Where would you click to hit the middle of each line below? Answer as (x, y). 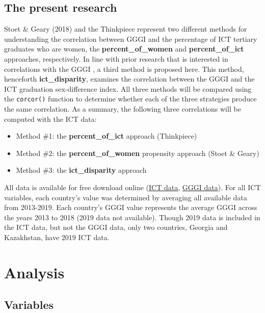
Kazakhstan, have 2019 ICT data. (57, 237)
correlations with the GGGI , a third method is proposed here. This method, (124, 69)
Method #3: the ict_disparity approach (81, 170)
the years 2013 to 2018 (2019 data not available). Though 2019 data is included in (132, 217)
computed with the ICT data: (50, 119)
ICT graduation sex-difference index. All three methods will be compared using (128, 88)
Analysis (34, 272)
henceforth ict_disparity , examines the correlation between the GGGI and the (129, 79)
